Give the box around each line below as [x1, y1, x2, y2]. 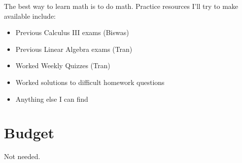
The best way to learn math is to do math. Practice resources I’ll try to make [4, 1, 239, 11]
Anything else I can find [15, 93, 88, 104]
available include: [4, 10, 56, 21]
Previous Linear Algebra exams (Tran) [15, 43, 133, 54]
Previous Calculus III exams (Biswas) [15, 27, 129, 38]
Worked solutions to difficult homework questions [15, 77, 165, 87]
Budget [4, 122, 55, 143]
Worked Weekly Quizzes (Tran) [15, 60, 110, 71]
